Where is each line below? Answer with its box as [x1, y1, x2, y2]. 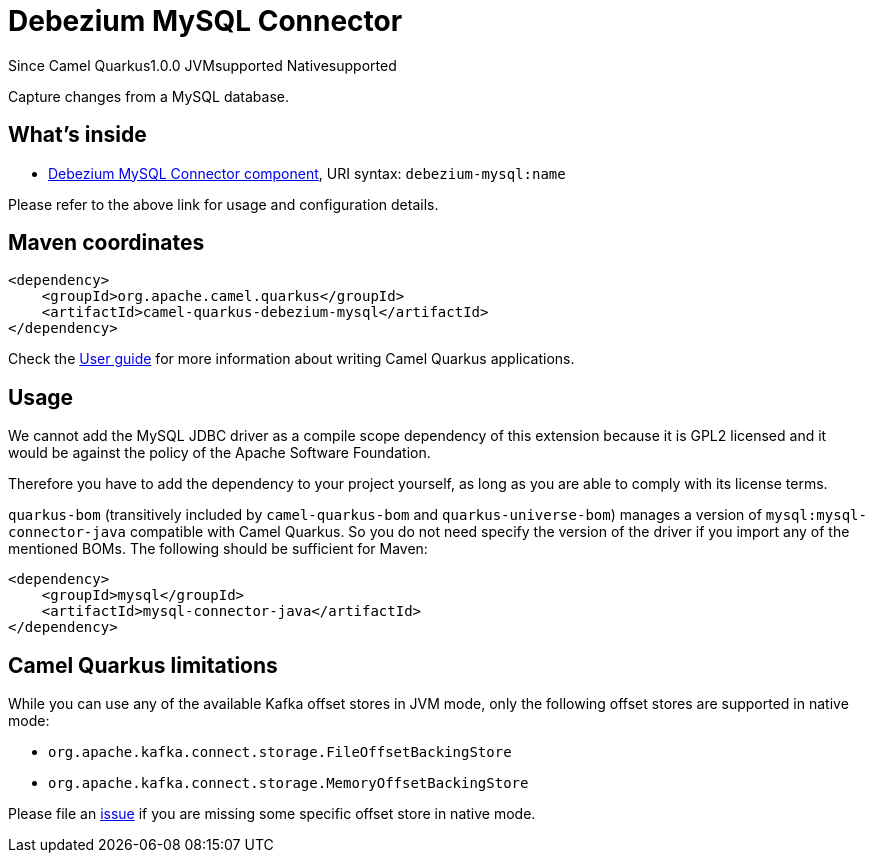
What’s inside [8, 122, 147, 148]
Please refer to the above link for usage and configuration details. [8, 195, 439, 213]
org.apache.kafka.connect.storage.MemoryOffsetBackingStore [48, 775, 529, 792]
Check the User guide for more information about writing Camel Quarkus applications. [8, 350, 575, 368]
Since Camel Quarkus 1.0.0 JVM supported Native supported [8, 56, 397, 74]
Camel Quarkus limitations [8, 652, 278, 678]
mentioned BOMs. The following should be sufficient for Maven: [8, 540, 428, 558]
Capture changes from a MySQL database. [8, 87, 289, 105]
